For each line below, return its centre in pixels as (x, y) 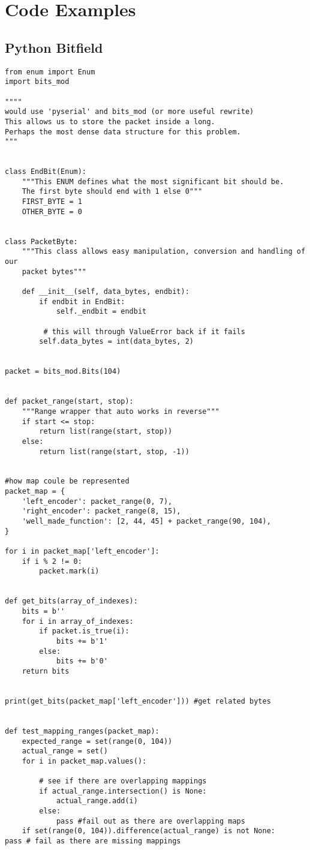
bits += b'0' (82, 661)
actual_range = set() (65, 751)
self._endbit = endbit (101, 312)
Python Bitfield (54, 47)
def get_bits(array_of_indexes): (71, 601)
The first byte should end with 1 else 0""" (112, 192)
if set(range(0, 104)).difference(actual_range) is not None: (149, 831)
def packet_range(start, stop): (69, 402)
